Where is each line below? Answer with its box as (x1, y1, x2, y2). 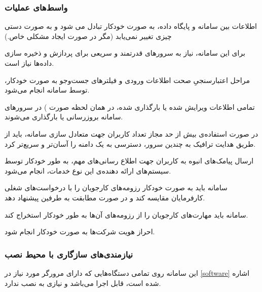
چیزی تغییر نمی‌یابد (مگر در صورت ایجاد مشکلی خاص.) (5, 30, 172, 41)
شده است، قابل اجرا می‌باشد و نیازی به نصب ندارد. (5, 277, 161, 288)
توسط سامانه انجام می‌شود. (5, 85, 90, 95)
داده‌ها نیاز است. (5, 58, 54, 68)
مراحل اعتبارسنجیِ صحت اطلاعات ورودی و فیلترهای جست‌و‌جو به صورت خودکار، (5, 74, 250, 85)
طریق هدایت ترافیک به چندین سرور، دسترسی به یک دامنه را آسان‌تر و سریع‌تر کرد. (5, 138, 256, 149)
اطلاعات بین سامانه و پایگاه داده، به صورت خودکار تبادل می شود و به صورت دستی (5, 21, 257, 31)
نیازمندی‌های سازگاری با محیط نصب (5, 247, 133, 260)
